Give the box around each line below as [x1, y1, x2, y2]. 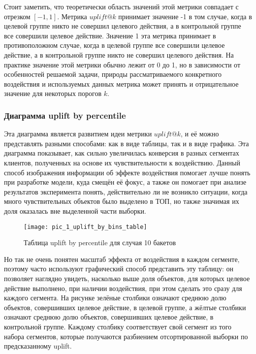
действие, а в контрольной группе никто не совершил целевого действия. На [4, 49, 234, 60]
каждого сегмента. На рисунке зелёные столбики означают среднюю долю [4, 292, 226, 303]
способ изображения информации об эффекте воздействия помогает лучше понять [4, 167, 251, 177]
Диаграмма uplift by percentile [4, 109, 126, 121]
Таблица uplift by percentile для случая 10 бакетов [24, 237, 176, 248]
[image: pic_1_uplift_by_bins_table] [24, 223, 147, 230]
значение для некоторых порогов [4, 88, 102, 98]
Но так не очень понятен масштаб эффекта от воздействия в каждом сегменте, [4, 254, 240, 264]
